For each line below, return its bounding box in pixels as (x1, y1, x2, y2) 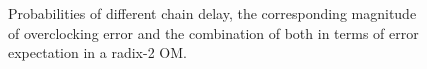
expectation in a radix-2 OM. (8, 42, 187, 63)
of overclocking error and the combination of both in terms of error (8, 22, 419, 43)
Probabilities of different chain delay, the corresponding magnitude (8, 3, 417, 23)
